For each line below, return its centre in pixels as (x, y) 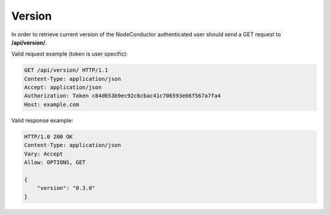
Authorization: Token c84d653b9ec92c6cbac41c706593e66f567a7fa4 (123, 96)
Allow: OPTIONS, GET (55, 163)
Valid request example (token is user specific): (70, 54)
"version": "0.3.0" (66, 188)
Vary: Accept (44, 154)
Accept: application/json (63, 88)
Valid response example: (42, 120)
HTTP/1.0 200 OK (49, 137)
